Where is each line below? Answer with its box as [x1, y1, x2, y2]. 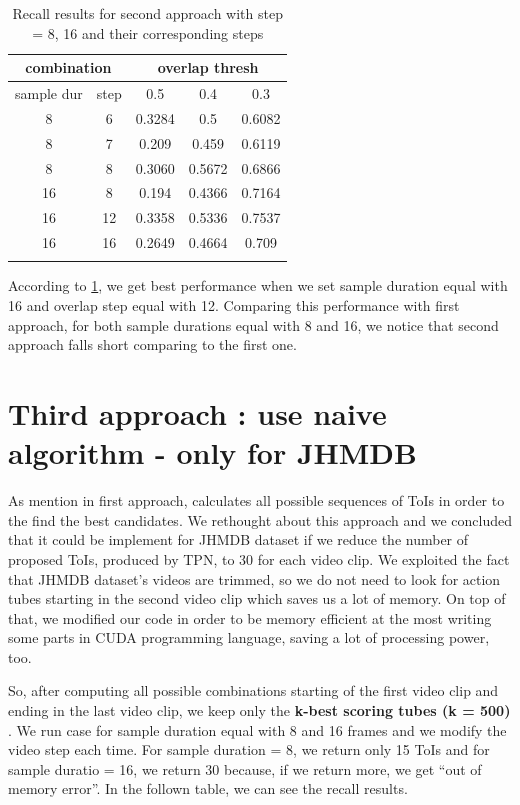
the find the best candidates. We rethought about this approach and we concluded [8, 509, 512, 530]
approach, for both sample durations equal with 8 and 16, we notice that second [8, 314, 499, 335]
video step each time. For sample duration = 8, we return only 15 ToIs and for [8, 739, 490, 760]
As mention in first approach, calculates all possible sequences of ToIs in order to [8, 490, 505, 511]
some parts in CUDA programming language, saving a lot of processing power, [8, 627, 490, 648]
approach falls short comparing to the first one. [8, 334, 297, 355]
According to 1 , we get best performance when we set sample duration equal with [8, 275, 508, 296]
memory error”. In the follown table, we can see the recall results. [8, 778, 408, 799]
